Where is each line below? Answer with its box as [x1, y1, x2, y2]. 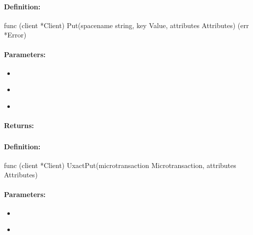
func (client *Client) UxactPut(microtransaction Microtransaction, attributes [4, 160, 236, 170]
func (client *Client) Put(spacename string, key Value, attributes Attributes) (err [4, 20, 249, 30]
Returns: [4, 120, 34, 131]
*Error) [4, 30, 27, 40]
